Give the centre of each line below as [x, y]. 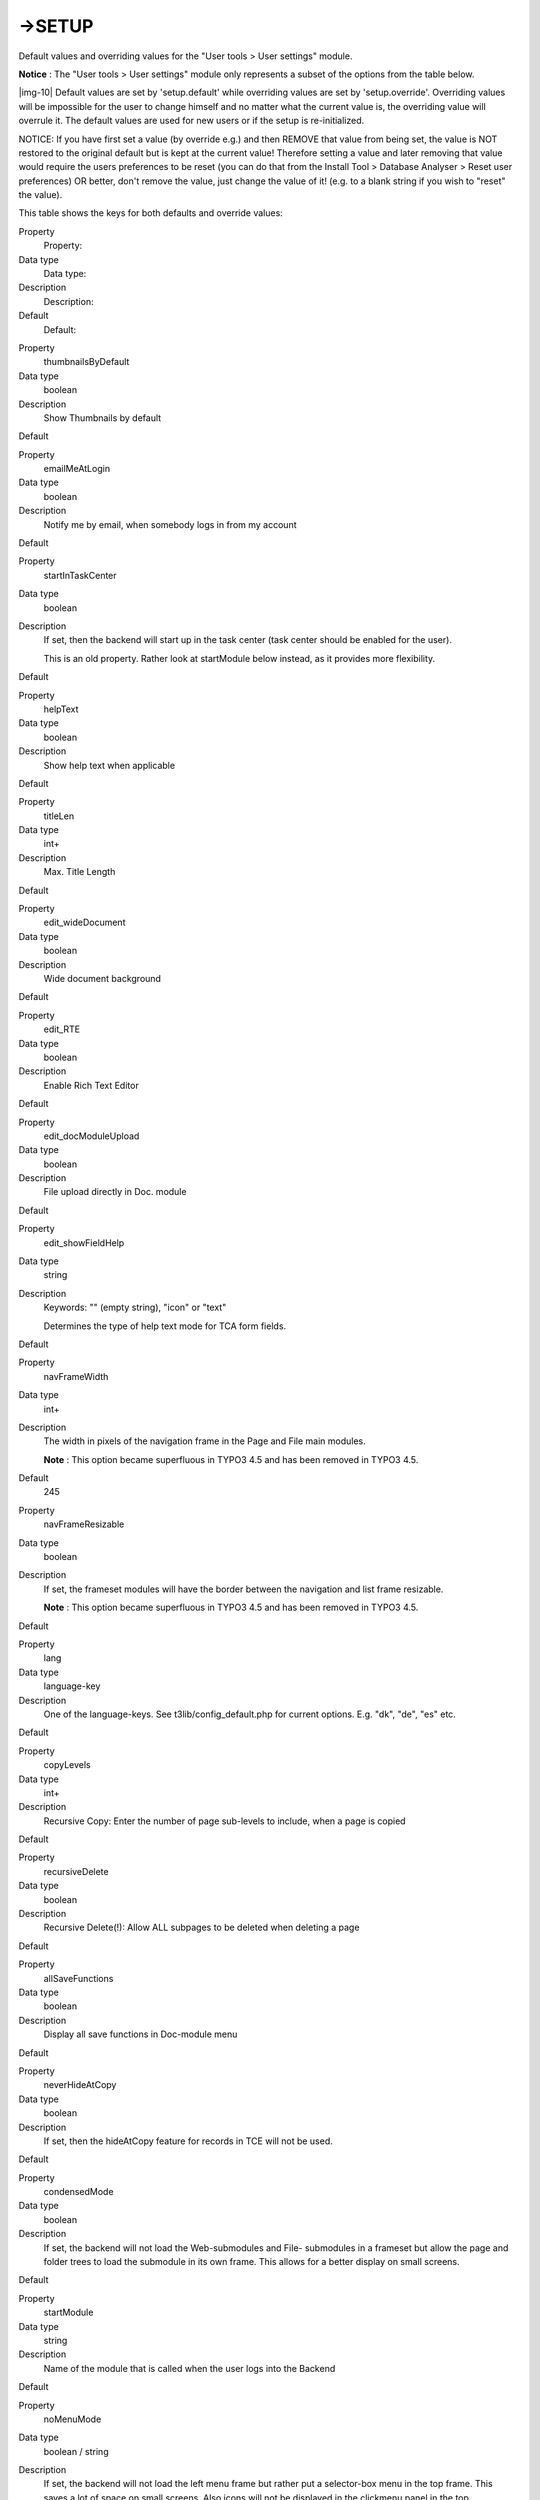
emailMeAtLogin [76, 469]
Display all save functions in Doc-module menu [140, 2034]
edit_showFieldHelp [84, 1242]
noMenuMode [72, 2419]
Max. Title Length [79, 872]
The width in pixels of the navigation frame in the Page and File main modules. [205, 1441]
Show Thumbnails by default [102, 417]
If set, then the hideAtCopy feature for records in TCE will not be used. [188, 2141]
